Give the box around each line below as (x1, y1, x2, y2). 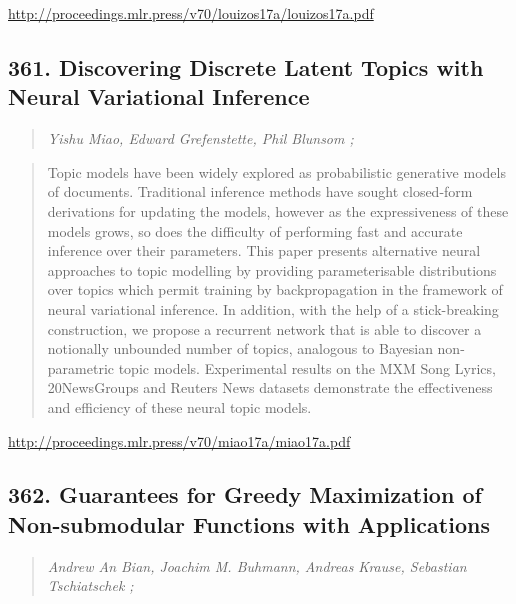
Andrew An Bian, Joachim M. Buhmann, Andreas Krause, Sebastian (47, 555, 467, 576)
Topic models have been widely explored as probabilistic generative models (47, 161, 506, 182)
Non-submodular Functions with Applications (8, 508, 490, 539)
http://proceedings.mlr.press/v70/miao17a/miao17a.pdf (8, 430, 351, 451)
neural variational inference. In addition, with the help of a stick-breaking (47, 298, 499, 319)
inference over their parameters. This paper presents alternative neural (47, 240, 481, 261)
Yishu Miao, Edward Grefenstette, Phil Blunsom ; (47, 128, 354, 149)
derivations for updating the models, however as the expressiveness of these (47, 200, 509, 221)
